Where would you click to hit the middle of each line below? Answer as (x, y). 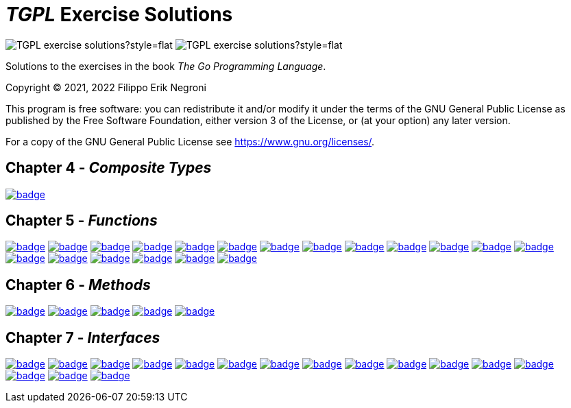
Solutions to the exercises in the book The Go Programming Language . (166, 66)
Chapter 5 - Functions (82, 221)
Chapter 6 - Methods (78, 285)
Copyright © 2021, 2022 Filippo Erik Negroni (106, 87)
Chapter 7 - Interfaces (83, 337)
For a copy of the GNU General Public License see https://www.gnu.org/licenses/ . (190, 141)
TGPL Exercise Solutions (119, 14)
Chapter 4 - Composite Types (109, 168)
